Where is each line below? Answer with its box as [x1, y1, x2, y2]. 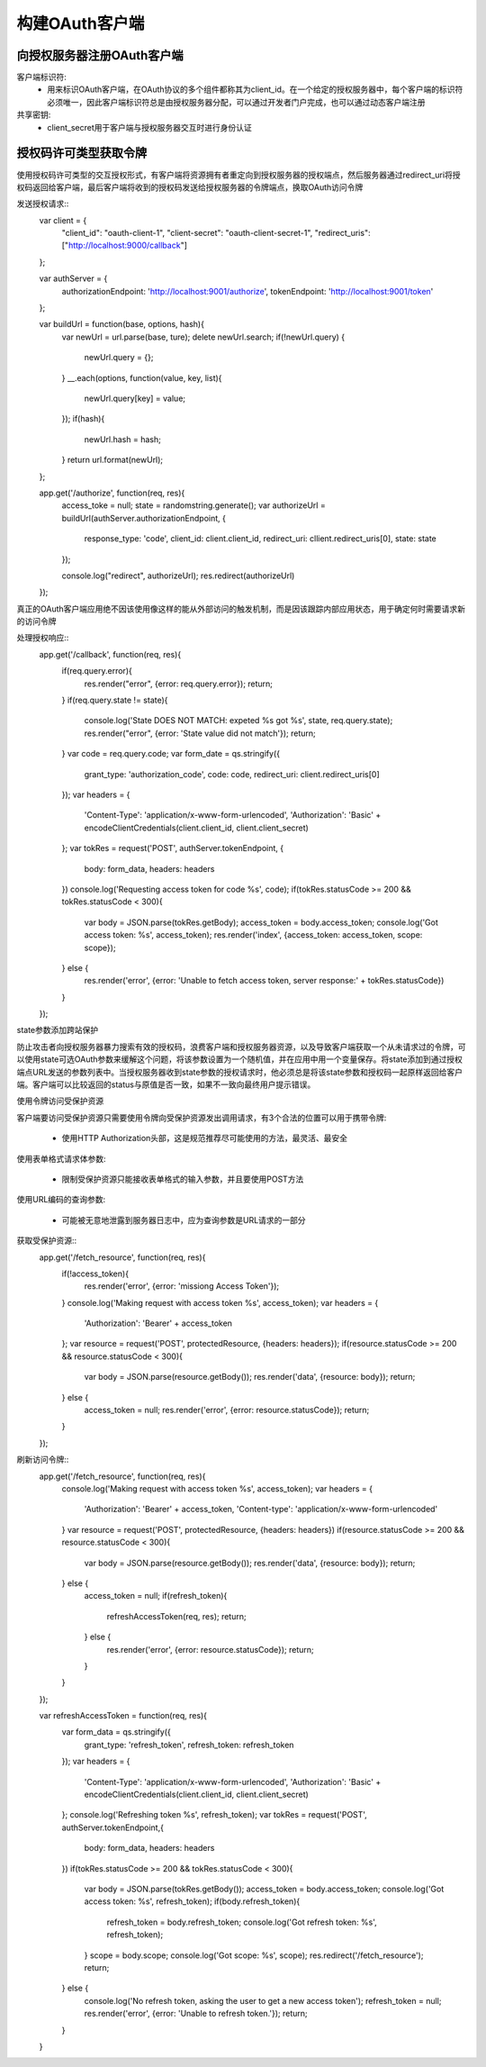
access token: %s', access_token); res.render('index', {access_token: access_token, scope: [84, 929, 423, 940]
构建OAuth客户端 [16, 14, 145, 33]
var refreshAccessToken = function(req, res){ [39, 1710, 207, 1721]
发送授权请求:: [16, 198, 69, 209]
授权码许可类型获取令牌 [16, 145, 148, 161]
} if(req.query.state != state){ [61, 694, 168, 706]
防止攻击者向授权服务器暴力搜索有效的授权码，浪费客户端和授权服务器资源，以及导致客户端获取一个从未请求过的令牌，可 [16, 1041, 466, 1052]
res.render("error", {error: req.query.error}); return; [84, 678, 274, 689]
